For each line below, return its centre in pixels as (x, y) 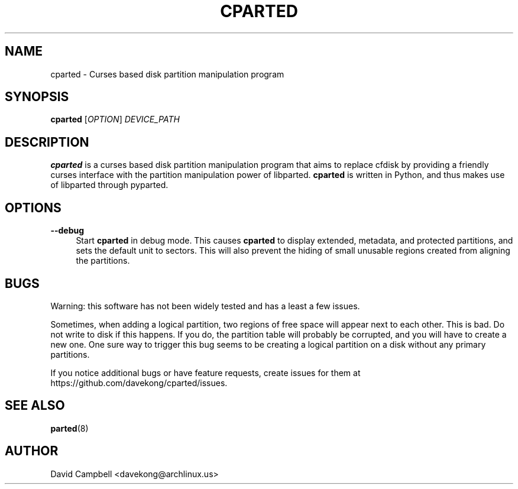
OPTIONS (33, 208)
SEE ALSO (35, 406)
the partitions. (103, 261)
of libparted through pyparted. (109, 185)
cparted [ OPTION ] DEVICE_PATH (115, 119)
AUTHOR (32, 451)
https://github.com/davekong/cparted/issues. (139, 383)
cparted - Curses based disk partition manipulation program (167, 74)
